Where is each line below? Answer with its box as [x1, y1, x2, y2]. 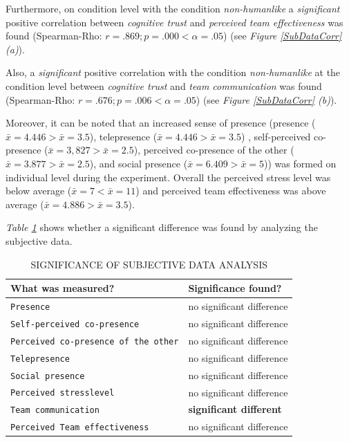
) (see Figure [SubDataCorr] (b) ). [196, 92, 337, 107]
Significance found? [188, 281, 282, 295]
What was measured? [10, 281, 115, 295]
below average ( [6, 183, 72, 198]
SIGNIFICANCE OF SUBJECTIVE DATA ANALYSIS [30, 257, 267, 271]
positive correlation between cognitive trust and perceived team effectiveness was [6, 15, 343, 29]
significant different [188, 402, 282, 416]
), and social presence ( [89, 156, 188, 170]
